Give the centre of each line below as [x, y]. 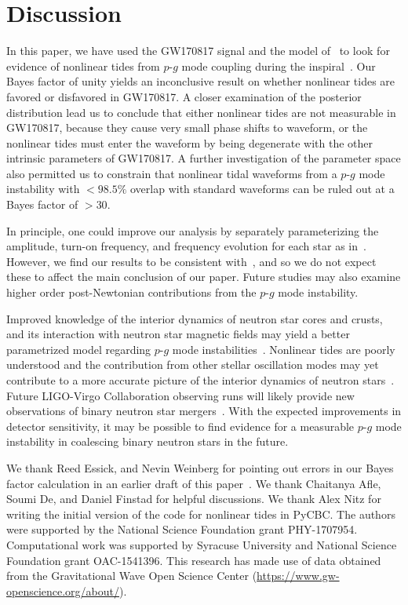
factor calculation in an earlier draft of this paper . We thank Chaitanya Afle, [194, 483]
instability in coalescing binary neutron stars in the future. [148, 441]
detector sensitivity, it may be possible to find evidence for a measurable [180, 426]
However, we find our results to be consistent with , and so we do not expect [191, 261]
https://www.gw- [298, 576]
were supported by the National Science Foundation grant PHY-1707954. [182, 529]
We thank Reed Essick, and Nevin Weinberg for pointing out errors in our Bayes [200, 467]
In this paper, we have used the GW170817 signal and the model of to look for [198, 51]
